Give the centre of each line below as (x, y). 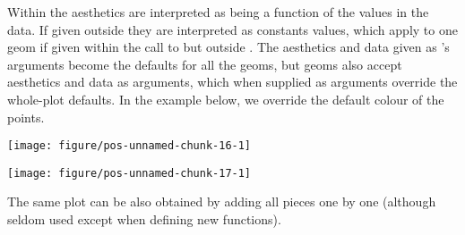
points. (26, 117)
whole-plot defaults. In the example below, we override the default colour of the (226, 99)
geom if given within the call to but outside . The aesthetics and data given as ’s (228, 47)
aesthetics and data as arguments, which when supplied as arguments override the (232, 82)
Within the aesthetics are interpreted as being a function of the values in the (218, 12)
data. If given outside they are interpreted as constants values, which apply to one (232, 29)
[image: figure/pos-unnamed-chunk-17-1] (129, 173)
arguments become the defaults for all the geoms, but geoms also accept (205, 64)
